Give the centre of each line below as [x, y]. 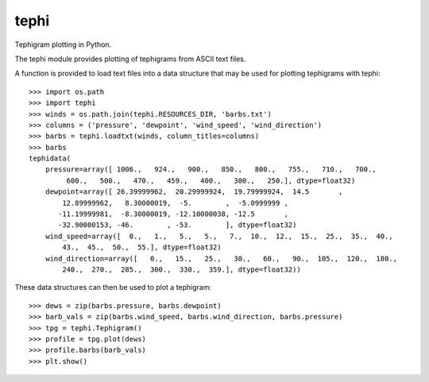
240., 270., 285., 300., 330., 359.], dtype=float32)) [182, 269]
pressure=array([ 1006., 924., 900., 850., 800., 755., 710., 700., [211, 170]
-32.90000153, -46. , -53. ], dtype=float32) [178, 225]
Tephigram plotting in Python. [63, 44]
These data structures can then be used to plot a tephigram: [113, 287]
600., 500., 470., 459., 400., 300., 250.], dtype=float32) [211, 180]
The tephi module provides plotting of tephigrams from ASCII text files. [130, 59]
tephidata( [50, 158]
